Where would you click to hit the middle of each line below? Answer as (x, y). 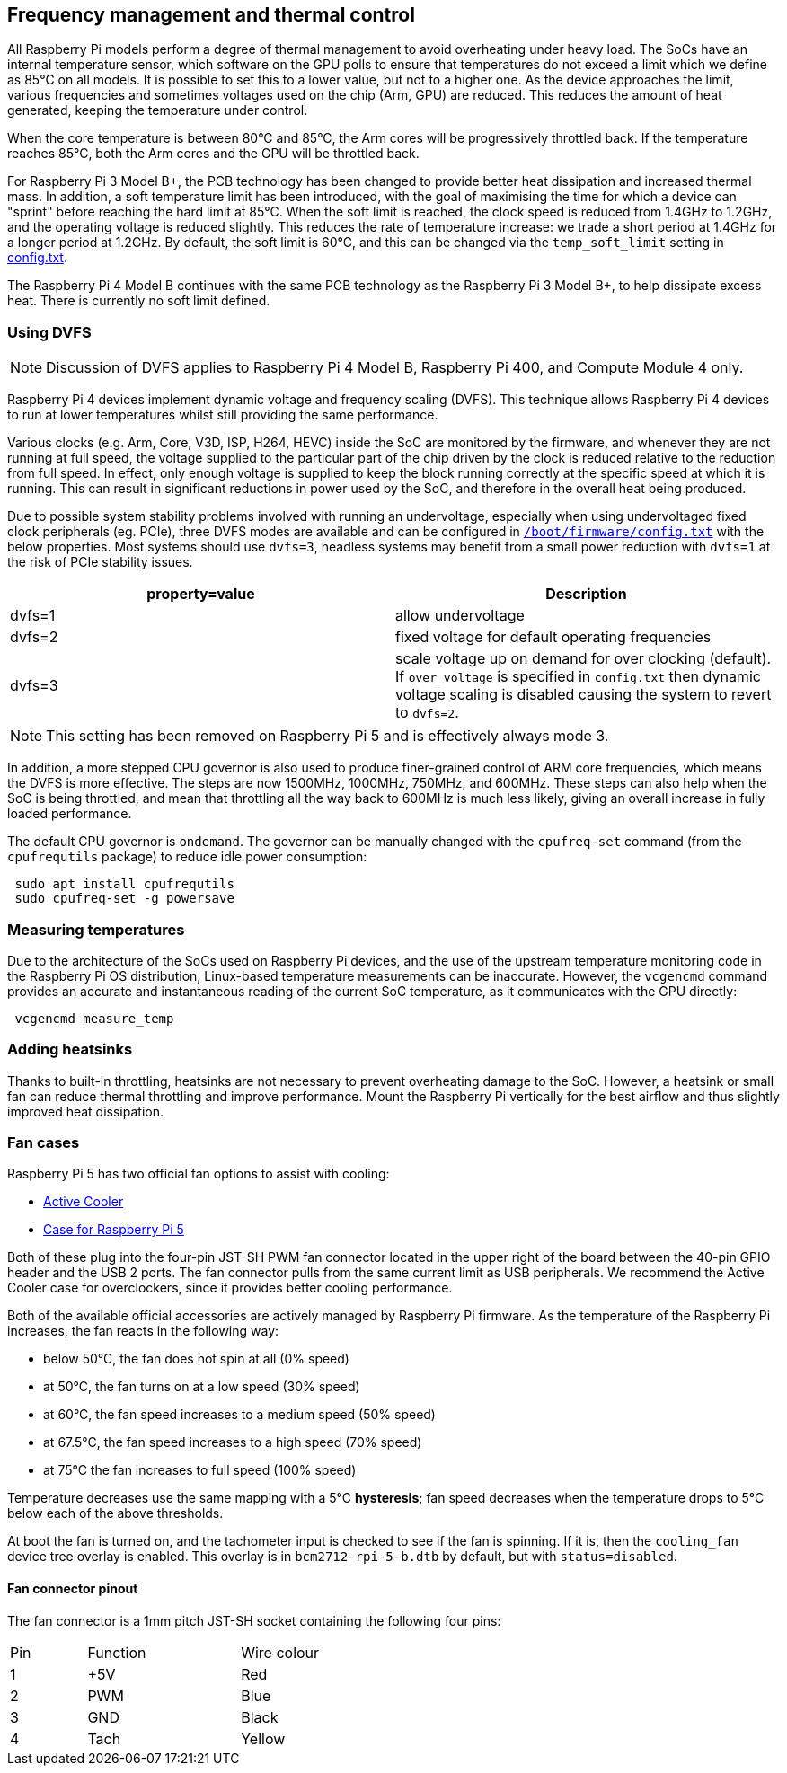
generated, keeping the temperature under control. (158, 110)
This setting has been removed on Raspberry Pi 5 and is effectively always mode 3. (327, 736)
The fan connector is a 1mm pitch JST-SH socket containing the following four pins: (254, 1620)
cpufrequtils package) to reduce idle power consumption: (187, 857)
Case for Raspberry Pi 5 (114, 1230)
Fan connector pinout (73, 1589)
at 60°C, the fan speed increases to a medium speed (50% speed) (239, 1415)
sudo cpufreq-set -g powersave (124, 899)
